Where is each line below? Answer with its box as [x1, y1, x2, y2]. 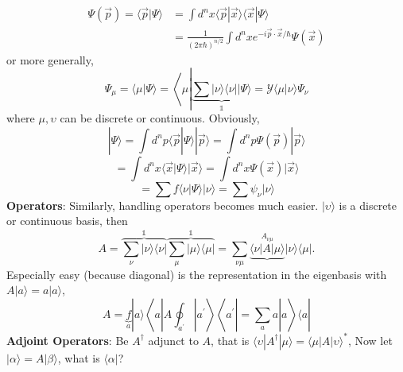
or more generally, [6, 51, 94, 68]
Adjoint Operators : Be [6, 331, 129, 348]
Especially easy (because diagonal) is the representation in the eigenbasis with [6, 265, 387, 282]
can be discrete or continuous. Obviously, [60, 110, 260, 126]
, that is [211, 331, 250, 348]
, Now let [347, 331, 393, 348]
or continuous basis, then [6, 212, 128, 229]
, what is [57, 349, 100, 366]
